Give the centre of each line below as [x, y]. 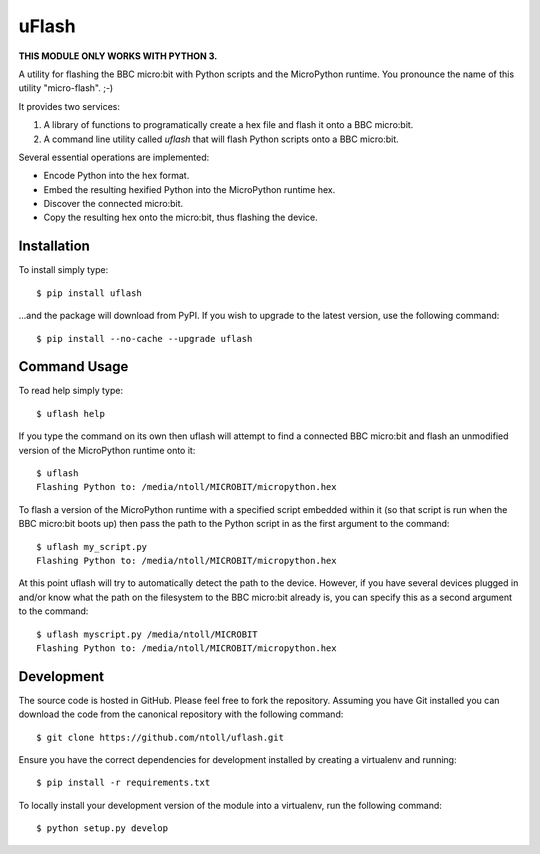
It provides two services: [69, 106]
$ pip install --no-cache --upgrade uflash [144, 338]
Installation [54, 246]
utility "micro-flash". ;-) [66, 88]
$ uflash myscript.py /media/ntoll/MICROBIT [147, 634]
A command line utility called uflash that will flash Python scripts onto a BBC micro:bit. [221, 139]
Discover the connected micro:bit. [113, 204]
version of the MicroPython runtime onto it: [107, 450]
